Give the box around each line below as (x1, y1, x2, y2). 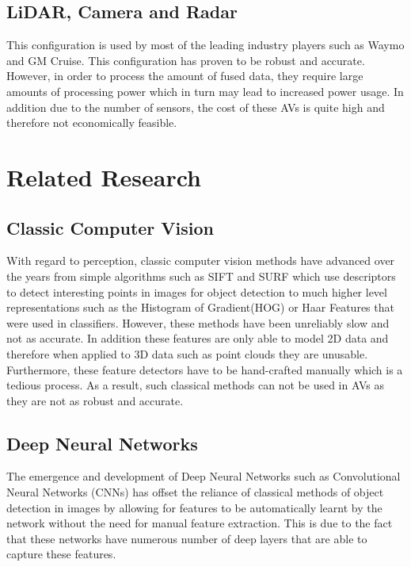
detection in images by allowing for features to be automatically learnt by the (6, 499, 382, 515)
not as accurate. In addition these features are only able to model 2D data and (6, 330, 389, 347)
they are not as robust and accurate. (6, 392, 184, 408)
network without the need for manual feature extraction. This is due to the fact (6, 515, 393, 531)
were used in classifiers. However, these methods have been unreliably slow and (6, 314, 390, 331)
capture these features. (6, 546, 116, 562)
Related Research (6, 160, 202, 193)
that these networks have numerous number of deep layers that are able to (6, 530, 367, 546)
